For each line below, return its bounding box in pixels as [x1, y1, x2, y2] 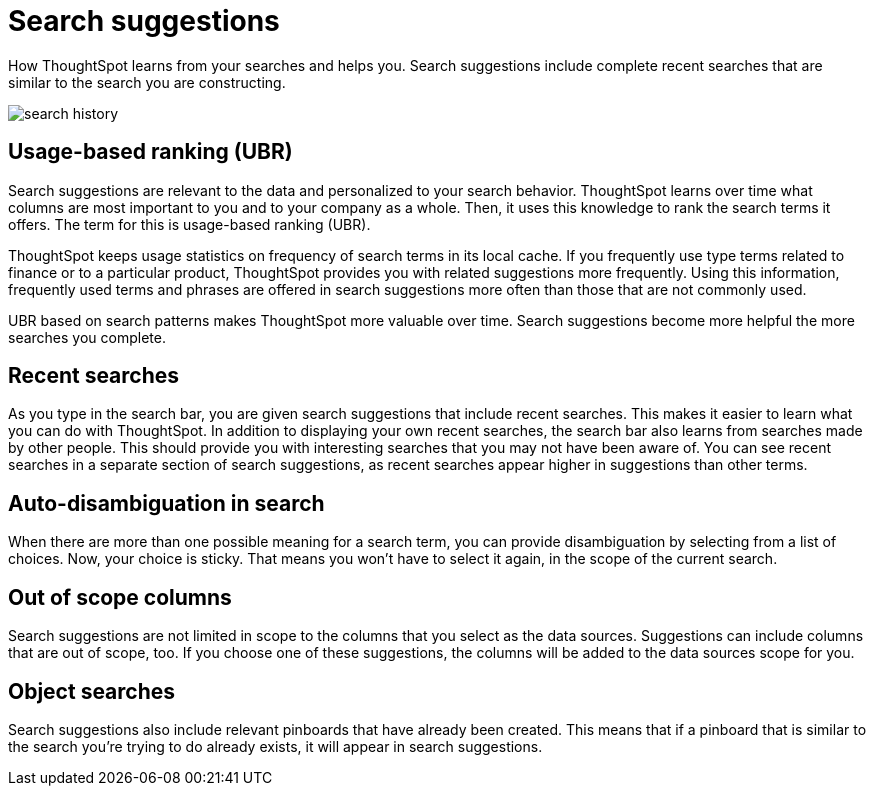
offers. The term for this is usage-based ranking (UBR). [8, 215, 371, 233]
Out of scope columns [8, 584, 232, 610]
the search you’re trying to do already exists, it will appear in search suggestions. [8, 737, 543, 755]
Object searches [8, 678, 176, 704]
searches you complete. [8, 328, 166, 346]
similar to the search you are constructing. [8, 73, 286, 91]
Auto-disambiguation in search [8, 490, 325, 516]
